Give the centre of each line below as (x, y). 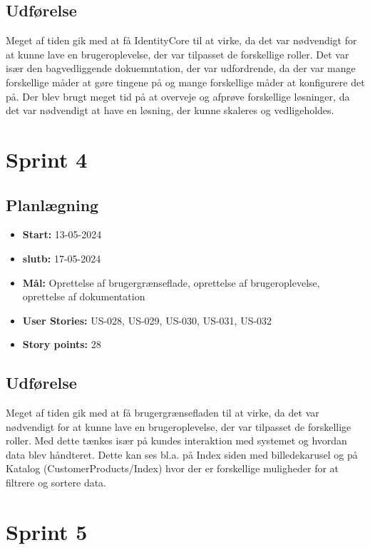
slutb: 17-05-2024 (62, 258)
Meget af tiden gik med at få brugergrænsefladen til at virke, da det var (163, 413)
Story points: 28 (62, 344)
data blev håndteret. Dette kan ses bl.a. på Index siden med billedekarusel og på (182, 454)
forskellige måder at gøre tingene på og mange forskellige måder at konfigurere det (185, 82)
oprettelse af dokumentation (84, 296)
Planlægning (52, 204)
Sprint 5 (47, 531)
